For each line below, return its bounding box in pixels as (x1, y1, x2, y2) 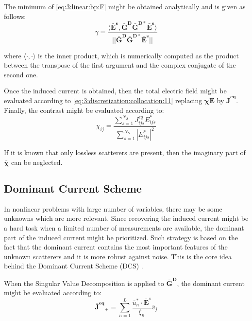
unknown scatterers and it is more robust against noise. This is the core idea (4, 251, 232, 261)
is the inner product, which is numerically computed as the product (38, 50, 239, 60)
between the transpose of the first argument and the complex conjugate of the (4, 60, 236, 70)
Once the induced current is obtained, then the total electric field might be (4, 86, 227, 96)
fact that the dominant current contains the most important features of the (4, 242, 228, 252)
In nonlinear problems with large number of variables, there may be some (4, 203, 222, 214)
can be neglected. (11, 157, 63, 167)
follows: (4, 11, 26, 21)
